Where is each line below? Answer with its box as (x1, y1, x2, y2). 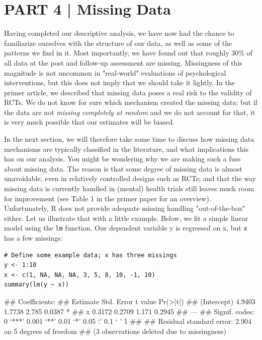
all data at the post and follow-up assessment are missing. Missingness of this (4, 57, 242, 68)
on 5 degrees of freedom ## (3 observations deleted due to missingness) (4, 325, 226, 336)
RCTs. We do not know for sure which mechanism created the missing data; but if (4, 97, 257, 107)
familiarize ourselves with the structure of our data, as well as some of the (4, 37, 232, 48)
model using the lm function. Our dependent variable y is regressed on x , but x (4, 222, 247, 233)
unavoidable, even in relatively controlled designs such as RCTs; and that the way (4, 173, 256, 184)
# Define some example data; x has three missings (4, 251, 177, 259)
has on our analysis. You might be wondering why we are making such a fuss (4, 153, 241, 164)
